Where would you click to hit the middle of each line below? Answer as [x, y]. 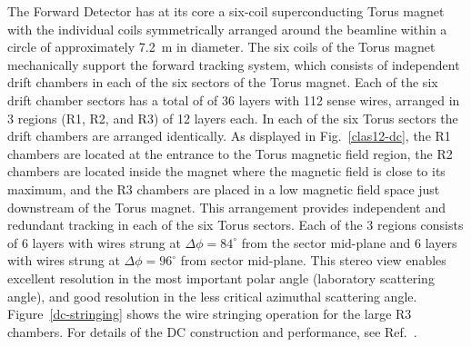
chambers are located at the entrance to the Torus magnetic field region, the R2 [230, 153]
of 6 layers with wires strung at [94, 242]
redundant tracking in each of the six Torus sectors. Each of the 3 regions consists [235, 225]
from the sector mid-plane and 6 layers [349, 242]
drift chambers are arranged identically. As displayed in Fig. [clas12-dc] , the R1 [229, 136]
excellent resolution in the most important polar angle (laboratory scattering [221, 278]
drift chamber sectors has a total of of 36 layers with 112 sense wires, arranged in [234, 99]
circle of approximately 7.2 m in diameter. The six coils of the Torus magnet [221, 47]
